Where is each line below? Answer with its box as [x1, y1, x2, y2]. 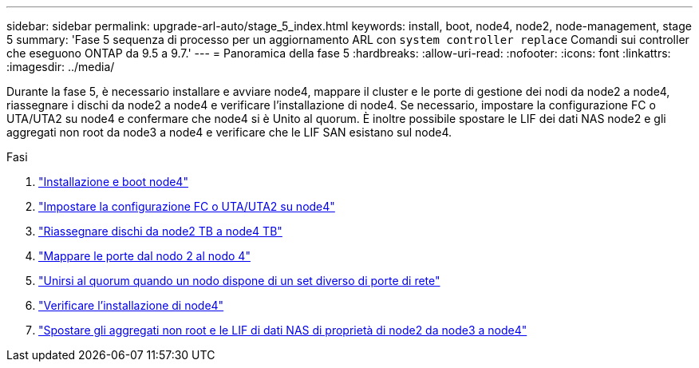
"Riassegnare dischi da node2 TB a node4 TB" [38, 224, 282, 238]
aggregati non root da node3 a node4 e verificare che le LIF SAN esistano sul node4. [6, 125, 452, 139]
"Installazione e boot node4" [38, 175, 188, 188]
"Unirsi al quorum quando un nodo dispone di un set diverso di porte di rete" [38, 274, 440, 287]
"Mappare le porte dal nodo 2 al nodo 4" [38, 249, 251, 263]
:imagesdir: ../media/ [6, 60, 115, 73]
